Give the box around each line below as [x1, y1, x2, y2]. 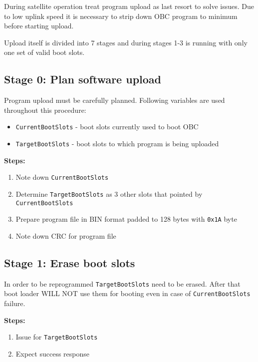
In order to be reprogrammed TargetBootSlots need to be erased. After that [4, 278, 241, 289]
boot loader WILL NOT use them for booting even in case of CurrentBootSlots [4, 288, 251, 299]
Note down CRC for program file [15, 230, 116, 241]
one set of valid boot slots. [4, 47, 85, 57]
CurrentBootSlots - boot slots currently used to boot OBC [15, 121, 199, 132]
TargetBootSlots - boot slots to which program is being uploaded [15, 138, 219, 149]
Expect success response [15, 348, 89, 359]
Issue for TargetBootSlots [15, 332, 98, 342]
